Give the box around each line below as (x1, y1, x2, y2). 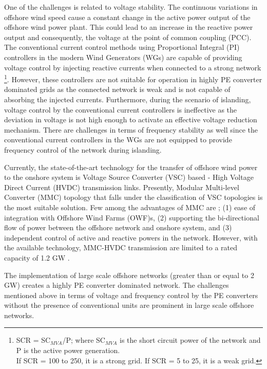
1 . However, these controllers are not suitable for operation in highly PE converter (4, 72, 262, 84)
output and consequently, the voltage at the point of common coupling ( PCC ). (4, 31, 252, 42)
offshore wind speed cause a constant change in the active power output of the (4, 11, 251, 22)
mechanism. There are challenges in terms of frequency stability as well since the (4, 124, 258, 135)
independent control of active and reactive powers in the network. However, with (4, 232, 258, 243)
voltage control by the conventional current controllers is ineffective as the (4, 104, 237, 115)
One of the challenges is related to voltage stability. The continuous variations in (4, 2, 258, 12)
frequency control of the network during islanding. (4, 144, 162, 155)
